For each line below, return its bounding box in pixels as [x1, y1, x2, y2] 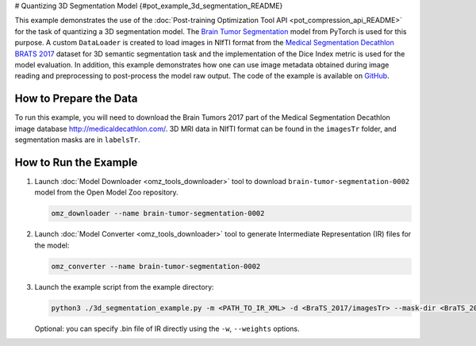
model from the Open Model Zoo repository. [34, 187, 178, 198]
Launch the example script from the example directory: [34, 282, 214, 291]
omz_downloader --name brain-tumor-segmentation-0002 [51, 209, 265, 218]
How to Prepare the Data [14, 92, 138, 106]
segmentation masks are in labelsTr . [14, 135, 140, 144]
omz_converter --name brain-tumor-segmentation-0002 [51, 262, 261, 271]
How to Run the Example [14, 156, 138, 169]
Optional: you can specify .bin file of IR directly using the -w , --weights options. [34, 324, 301, 333]
